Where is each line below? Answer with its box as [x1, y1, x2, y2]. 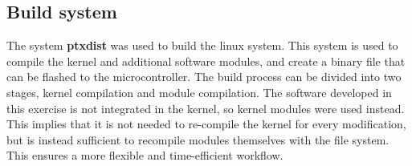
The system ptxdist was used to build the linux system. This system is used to [6, 37, 398, 54]
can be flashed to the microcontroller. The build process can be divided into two [6, 68, 402, 85]
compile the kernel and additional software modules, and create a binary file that [6, 52, 406, 69]
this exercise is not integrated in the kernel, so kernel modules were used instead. [6, 99, 405, 116]
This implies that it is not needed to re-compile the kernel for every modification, [6, 115, 406, 132]
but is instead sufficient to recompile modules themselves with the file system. [6, 131, 390, 148]
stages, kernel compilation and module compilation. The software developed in [6, 83, 392, 100]
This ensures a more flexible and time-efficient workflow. [6, 147, 284, 164]
